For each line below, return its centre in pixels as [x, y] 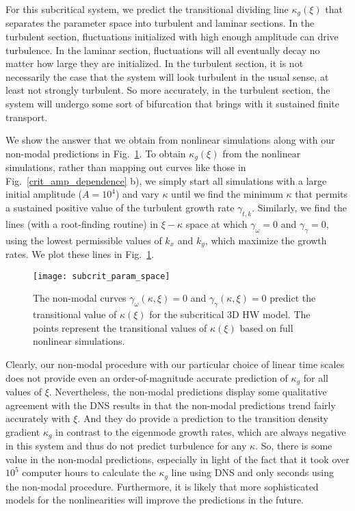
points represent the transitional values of [120, 327]
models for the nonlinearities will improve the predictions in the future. [155, 500]
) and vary [137, 194]
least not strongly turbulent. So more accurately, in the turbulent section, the [168, 90]
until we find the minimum [227, 194]
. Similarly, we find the [300, 208]
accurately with [38, 418]
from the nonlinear [262, 153]
